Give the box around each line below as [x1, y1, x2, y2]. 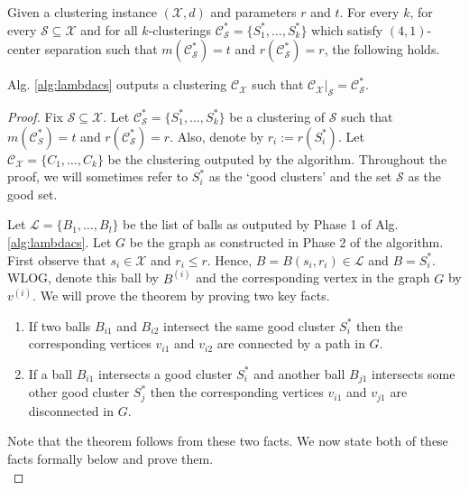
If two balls [28, 316, 91, 335]
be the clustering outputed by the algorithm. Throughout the [107, 149, 447, 168]
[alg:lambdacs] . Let [7, 232, 112, 251]
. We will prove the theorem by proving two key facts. [32, 286, 330, 305]
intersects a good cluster [98, 364, 233, 383]
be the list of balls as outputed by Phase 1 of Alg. [123, 215, 399, 234]
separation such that [44, 40, 158, 59]
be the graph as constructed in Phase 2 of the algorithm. [129, 232, 444, 251]
